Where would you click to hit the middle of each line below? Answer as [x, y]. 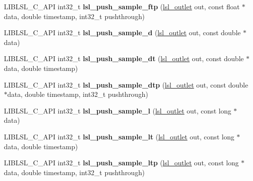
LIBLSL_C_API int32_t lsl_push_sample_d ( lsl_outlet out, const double [122, 33]
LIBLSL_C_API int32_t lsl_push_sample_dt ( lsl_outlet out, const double [124, 58]
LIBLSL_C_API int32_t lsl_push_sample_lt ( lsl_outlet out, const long [119, 136]
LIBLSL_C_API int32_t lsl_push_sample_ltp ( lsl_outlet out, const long [121, 163]
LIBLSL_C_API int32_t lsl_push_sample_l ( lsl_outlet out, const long [118, 110]
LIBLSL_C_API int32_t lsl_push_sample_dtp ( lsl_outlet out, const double [126, 84]
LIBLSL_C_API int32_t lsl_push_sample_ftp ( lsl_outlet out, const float [122, 6]
